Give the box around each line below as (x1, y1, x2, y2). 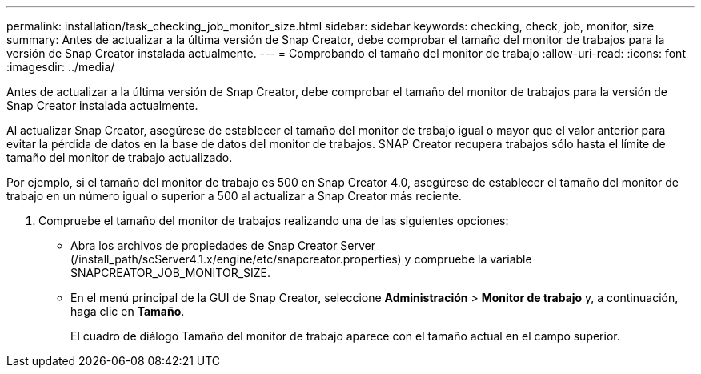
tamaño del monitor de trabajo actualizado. (6, 151, 233, 164)
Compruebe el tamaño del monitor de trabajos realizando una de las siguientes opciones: (38, 214, 509, 227)
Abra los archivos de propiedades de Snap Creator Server (70, 239, 376, 252)
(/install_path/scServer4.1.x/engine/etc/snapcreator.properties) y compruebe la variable (70, 252, 532, 266)
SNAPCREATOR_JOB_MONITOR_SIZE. (70, 266, 271, 279)
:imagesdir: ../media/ (6, 60, 115, 74)
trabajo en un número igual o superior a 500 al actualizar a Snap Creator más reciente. (6, 189, 462, 203)
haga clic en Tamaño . (70, 304, 185, 318)
